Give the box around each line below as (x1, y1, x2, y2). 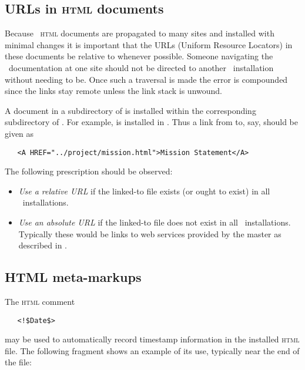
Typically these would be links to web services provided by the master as (18, 227, 281, 240)
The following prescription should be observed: (5, 165, 173, 177)
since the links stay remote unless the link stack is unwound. (5, 85, 222, 97)
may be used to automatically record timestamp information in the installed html (5, 333, 300, 345)
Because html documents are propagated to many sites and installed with (5, 27, 274, 39)
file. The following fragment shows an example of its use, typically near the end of (5, 344, 300, 356)
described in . (18, 239, 67, 251)
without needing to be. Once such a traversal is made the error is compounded (5, 73, 288, 85)
